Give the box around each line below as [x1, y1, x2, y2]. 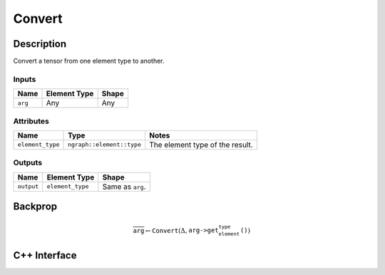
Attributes [13, 116, 49, 126]
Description [13, 38, 67, 50]
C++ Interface [13, 249, 77, 261]
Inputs [13, 74, 36, 84]
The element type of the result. [148, 140, 253, 150]
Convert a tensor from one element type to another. [13, 57, 165, 66]
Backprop [13, 200, 58, 213]
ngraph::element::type [68, 141, 142, 149]
